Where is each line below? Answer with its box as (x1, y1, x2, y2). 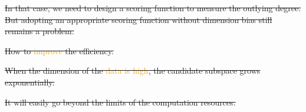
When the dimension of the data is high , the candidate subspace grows (5, 64, 261, 77)
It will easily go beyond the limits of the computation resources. (5, 95, 236, 108)
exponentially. (5, 75, 55, 88)
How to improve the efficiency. (5, 44, 114, 57)
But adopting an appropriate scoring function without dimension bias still (5, 13, 272, 25)
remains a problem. (5, 25, 74, 37)
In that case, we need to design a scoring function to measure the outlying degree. (5, 2, 301, 14)
